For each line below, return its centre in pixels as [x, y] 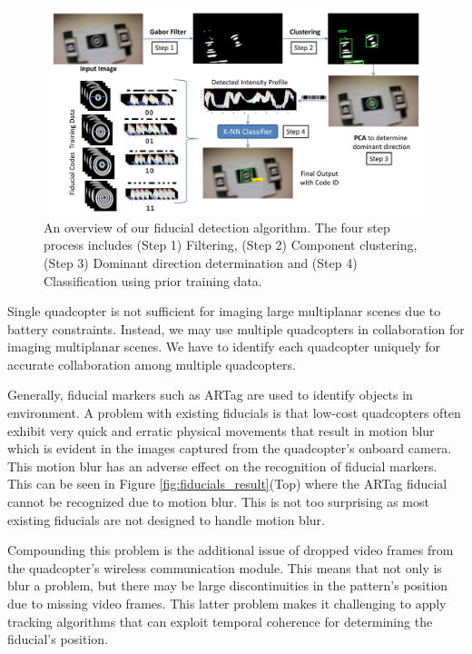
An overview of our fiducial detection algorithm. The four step [217, 227]
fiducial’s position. [58, 639]
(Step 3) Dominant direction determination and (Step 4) [201, 262]
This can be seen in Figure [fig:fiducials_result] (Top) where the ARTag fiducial [227, 484]
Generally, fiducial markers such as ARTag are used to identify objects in [210, 395]
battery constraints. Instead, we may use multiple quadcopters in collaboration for [236, 328]
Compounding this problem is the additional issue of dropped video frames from [231, 550]
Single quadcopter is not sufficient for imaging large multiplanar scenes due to [224, 311]
